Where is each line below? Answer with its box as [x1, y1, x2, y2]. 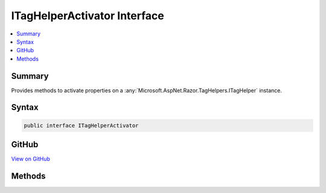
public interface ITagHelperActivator [24, 122, 139, 129]
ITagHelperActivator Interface [11, 9, 164, 22]
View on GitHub [11, 155, 51, 162]
